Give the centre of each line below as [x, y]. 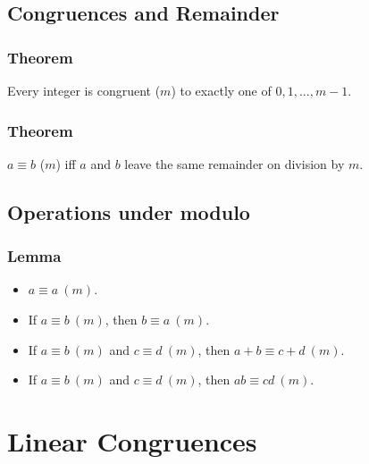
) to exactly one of [221, 90]
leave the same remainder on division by [235, 163]
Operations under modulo [129, 211]
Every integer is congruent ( [84, 90]
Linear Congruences [132, 440]
